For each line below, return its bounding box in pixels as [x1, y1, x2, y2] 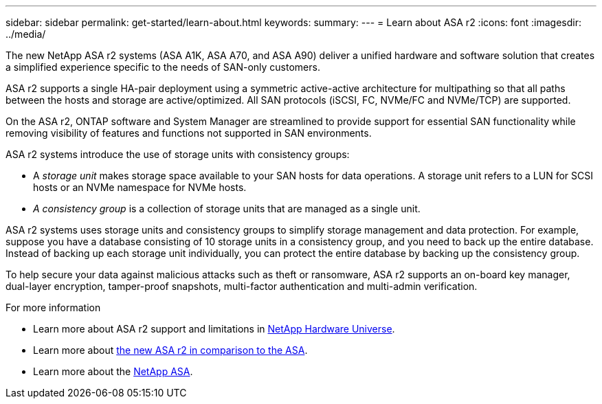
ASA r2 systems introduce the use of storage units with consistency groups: [5, 148, 350, 160]
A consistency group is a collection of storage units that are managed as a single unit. [33, 203, 421, 214]
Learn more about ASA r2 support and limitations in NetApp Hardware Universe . [33, 323, 395, 335]
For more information [5, 302, 101, 313]
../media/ [5, 28, 46, 40]
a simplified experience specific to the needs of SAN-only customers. [5, 61, 320, 73]
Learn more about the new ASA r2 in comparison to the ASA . [33, 344, 308, 356]
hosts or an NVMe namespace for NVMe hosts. [33, 181, 247, 193]
